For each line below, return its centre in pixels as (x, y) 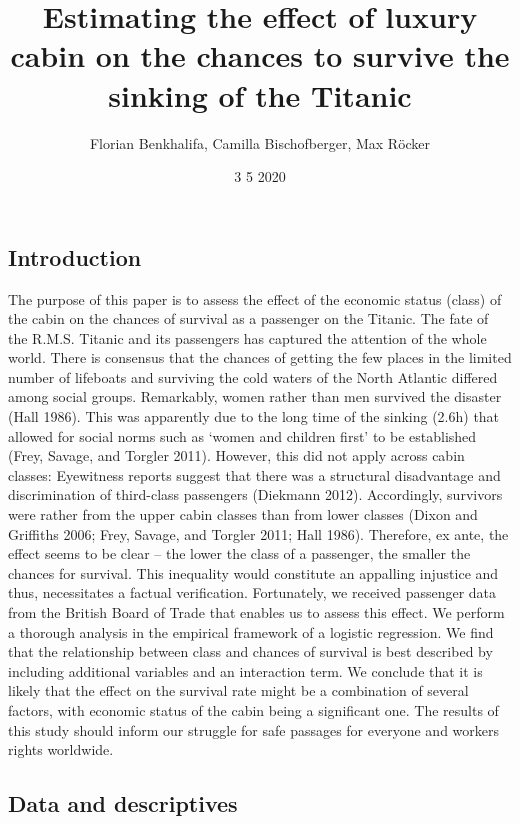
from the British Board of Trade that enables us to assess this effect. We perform (256, 612)
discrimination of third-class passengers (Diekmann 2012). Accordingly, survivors (255, 494)
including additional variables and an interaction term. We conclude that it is (245, 670)
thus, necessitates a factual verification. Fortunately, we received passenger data (252, 592)
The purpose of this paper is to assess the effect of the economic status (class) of (255, 298)
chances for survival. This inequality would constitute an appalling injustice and (253, 572)
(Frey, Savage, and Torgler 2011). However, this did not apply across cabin (236, 455)
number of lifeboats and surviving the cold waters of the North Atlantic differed (253, 376)
